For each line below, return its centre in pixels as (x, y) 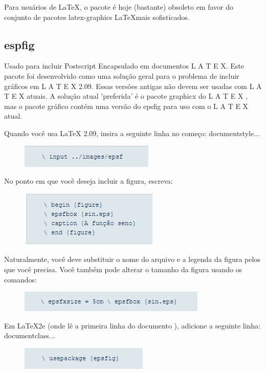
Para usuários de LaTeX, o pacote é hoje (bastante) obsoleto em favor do (119, 7)
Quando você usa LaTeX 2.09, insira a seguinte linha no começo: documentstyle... (132, 133)
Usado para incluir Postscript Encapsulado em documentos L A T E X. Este (124, 66)
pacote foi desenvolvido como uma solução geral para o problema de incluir (122, 75)
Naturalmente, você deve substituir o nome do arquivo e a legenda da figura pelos (132, 259)
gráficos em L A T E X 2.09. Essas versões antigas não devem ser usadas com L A (133, 86)
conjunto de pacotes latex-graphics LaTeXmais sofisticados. (97, 17)
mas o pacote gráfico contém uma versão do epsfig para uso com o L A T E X (126, 106)
